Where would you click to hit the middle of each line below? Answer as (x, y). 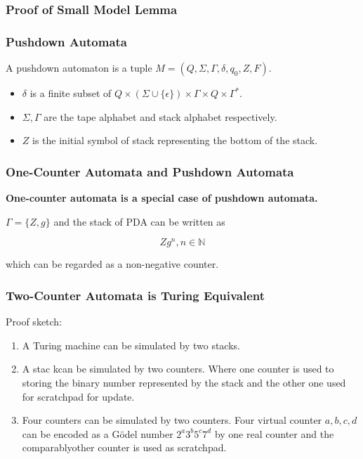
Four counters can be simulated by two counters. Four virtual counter (172, 420)
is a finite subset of (71, 93)
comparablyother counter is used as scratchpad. (124, 447)
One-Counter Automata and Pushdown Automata (150, 171)
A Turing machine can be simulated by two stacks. (131, 345)
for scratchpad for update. (78, 396)
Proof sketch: (34, 322)
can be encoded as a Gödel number (98, 433)
